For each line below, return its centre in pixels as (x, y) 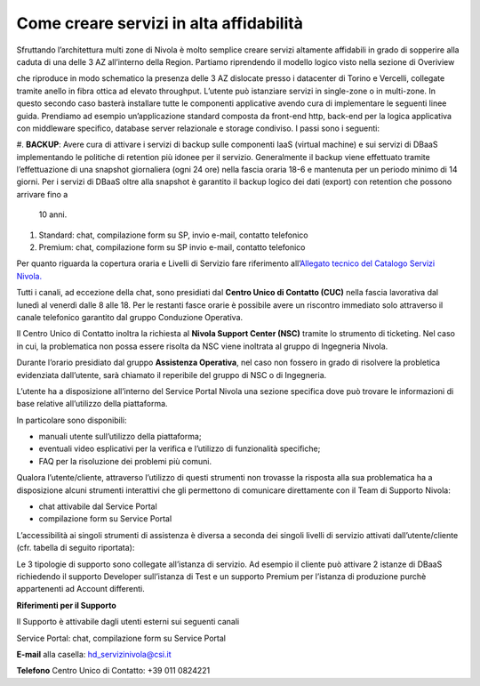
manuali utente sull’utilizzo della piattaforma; (120, 437)
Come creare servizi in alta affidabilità (160, 23)
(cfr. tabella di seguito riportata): (76, 548)
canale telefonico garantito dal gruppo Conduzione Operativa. (130, 317)
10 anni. (53, 214)
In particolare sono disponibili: (72, 420)
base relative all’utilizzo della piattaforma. (92, 404)
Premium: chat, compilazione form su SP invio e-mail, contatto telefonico (172, 247)
